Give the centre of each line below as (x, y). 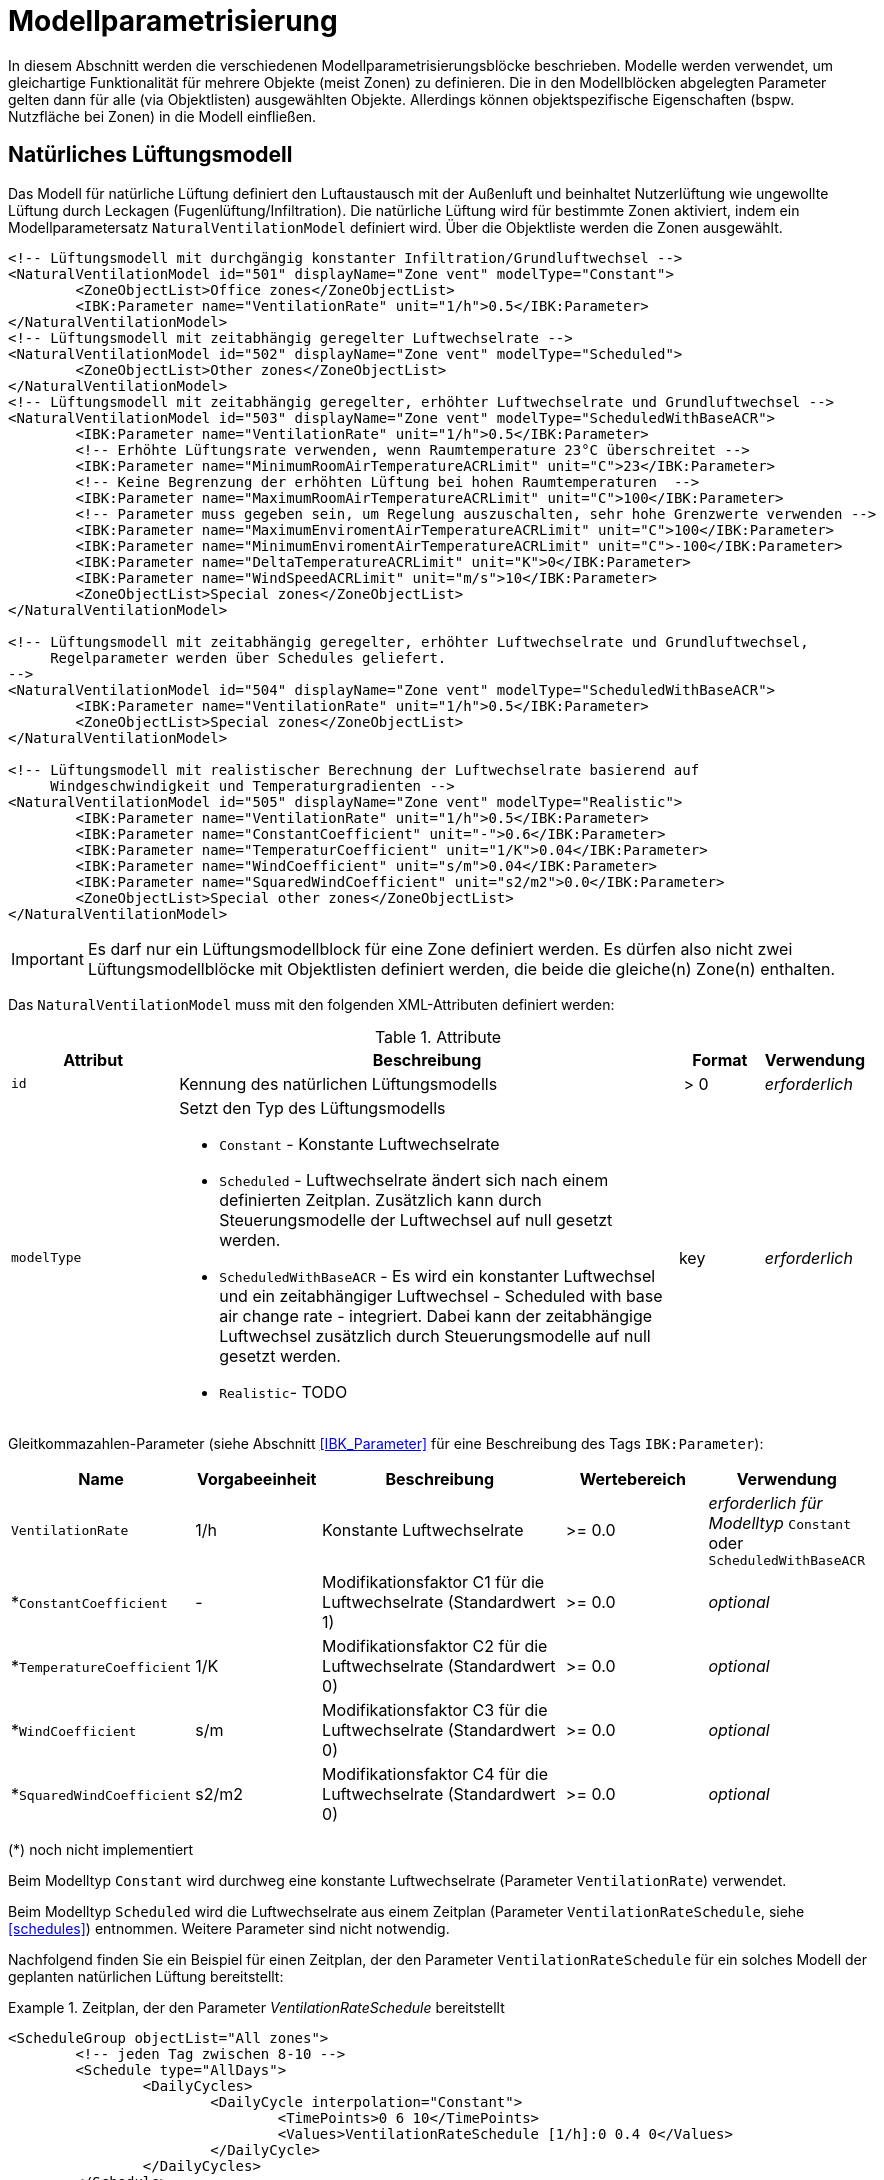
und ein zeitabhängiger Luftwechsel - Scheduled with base (441, 1295)
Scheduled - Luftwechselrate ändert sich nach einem (414, 1179)
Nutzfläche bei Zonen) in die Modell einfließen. (162, 116)
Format (720, 1059)
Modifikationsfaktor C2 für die (435, 1645)
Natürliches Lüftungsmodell (150, 155)
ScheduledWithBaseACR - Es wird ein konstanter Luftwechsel (437, 1275)
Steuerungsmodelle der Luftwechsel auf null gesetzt (416, 1219)
